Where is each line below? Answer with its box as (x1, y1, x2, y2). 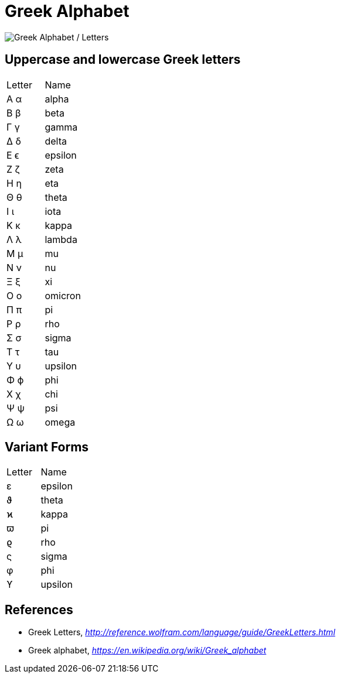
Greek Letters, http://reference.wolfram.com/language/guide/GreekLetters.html (28, 627, 335, 638)
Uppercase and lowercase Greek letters (5, 52, 241, 67)
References (5, 602, 73, 617)
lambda (45, 233, 77, 245)
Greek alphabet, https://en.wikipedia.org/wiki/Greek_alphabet (28, 645, 267, 656)
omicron (45, 289, 81, 302)
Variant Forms (5, 440, 89, 455)
